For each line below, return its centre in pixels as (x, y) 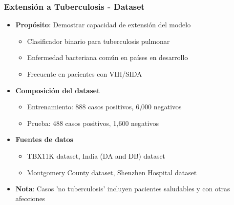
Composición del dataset (58, 90)
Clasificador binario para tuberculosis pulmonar (98, 41)
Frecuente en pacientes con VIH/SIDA (85, 74)
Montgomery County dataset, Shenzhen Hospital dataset (112, 172)
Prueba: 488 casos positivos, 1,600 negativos (93, 123)
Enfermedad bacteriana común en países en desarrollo (107, 57)
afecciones (30, 198)
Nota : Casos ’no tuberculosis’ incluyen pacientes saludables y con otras (123, 189)
